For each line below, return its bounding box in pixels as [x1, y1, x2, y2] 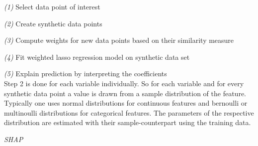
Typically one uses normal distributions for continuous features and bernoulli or [4, 98, 248, 108]
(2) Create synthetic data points [4, 18, 102, 28]
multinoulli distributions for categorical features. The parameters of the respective [4, 107, 254, 118]
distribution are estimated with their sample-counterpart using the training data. [4, 117, 251, 128]
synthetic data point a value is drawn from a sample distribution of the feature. [4, 88, 246, 98]
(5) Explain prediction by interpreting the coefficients [4, 68, 167, 79]
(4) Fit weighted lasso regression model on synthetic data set [4, 51, 190, 62]
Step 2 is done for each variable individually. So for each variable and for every [4, 78, 244, 88]
